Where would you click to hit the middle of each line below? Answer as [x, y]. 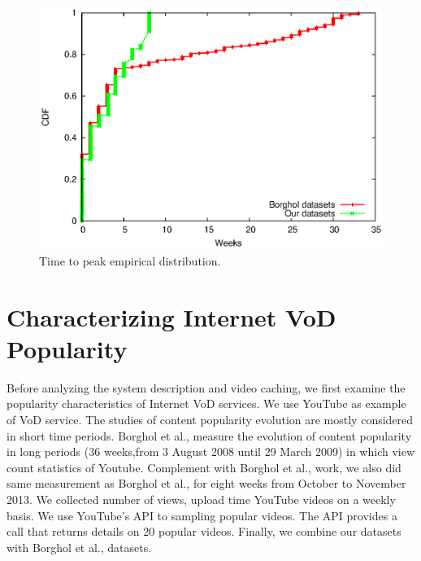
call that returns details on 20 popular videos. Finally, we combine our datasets [204, 531]
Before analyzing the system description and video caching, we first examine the [206, 387]
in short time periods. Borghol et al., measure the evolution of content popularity [209, 435]
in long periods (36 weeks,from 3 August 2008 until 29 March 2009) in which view [211, 451]
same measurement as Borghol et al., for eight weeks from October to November [206, 483]
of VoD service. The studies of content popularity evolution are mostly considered [210, 419]
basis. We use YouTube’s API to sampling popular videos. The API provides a [202, 515]
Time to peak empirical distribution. [130, 260]
